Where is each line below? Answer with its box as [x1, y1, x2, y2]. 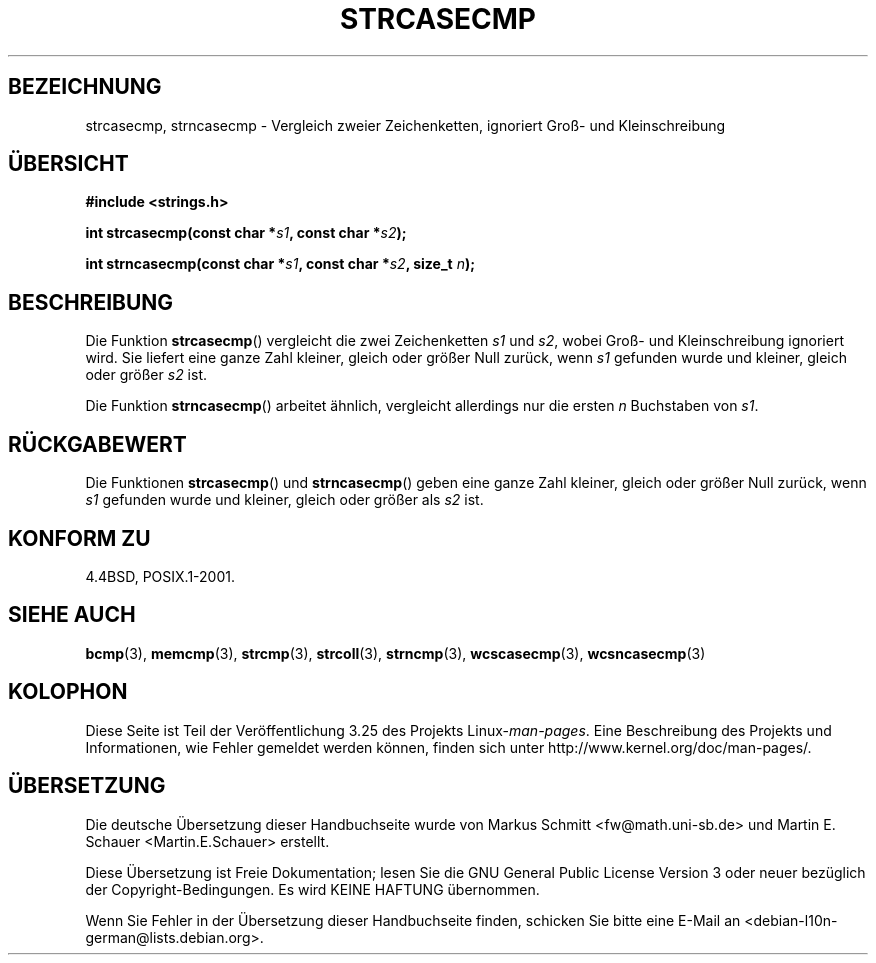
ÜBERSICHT [8, 151, 129, 177]
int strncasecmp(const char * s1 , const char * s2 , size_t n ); [85, 255, 476, 273]
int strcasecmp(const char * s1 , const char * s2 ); [85, 224, 407, 242]
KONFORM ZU [8, 525, 151, 551]
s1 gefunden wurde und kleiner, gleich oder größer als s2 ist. [85, 491, 484, 509]
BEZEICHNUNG [8, 74, 162, 100]
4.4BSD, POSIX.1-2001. [85, 567, 235, 585]
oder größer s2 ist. [85, 366, 208, 384]
